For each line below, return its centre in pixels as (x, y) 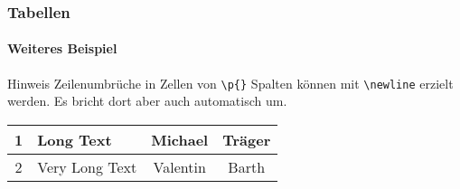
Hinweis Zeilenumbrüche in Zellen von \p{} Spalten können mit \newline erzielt (230, 83)
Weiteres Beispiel (62, 48)
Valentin (179, 166)
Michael (180, 139)
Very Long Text (87, 166)
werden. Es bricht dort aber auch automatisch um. (147, 101)
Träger (247, 139)
